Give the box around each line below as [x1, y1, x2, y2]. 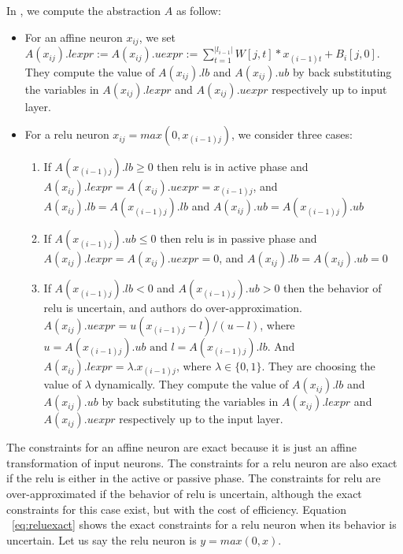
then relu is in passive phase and [160, 230, 317, 247]
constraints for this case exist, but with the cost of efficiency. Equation [6, 500, 346, 517]
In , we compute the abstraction [6, 2, 161, 18]
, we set [139, 28, 176, 45]
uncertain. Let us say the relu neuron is [6, 531, 197, 548]
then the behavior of [283, 280, 382, 296]
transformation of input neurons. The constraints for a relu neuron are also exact [6, 454, 397, 470]
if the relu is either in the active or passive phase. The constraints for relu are [6, 470, 381, 486]
